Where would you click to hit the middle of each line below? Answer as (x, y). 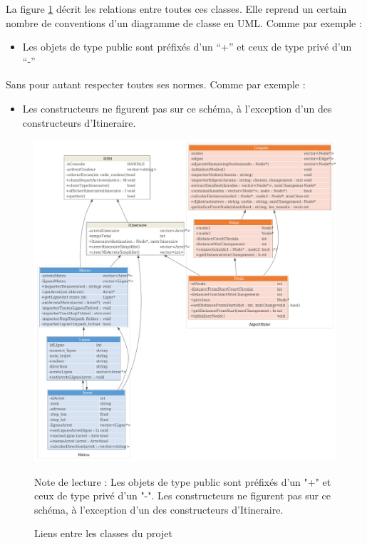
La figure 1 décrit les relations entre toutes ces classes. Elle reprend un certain (176, 9)
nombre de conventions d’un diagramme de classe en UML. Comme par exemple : (184, 22)
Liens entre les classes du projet (103, 533)
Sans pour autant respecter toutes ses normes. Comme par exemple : (156, 84)
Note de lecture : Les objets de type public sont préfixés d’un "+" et (183, 481)
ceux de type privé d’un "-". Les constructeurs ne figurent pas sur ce (183, 495)
